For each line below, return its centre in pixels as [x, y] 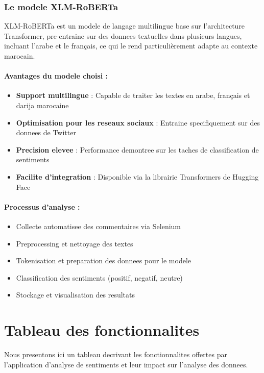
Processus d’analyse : [42, 206]
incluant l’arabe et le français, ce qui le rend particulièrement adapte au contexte [131, 46]
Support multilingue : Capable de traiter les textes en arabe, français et [133, 95]
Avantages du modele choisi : [56, 76]
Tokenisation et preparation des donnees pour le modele [103, 260]
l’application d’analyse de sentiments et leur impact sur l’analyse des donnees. [126, 364]
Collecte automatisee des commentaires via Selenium [99, 226]
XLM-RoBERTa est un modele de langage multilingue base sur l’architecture [125, 26]
